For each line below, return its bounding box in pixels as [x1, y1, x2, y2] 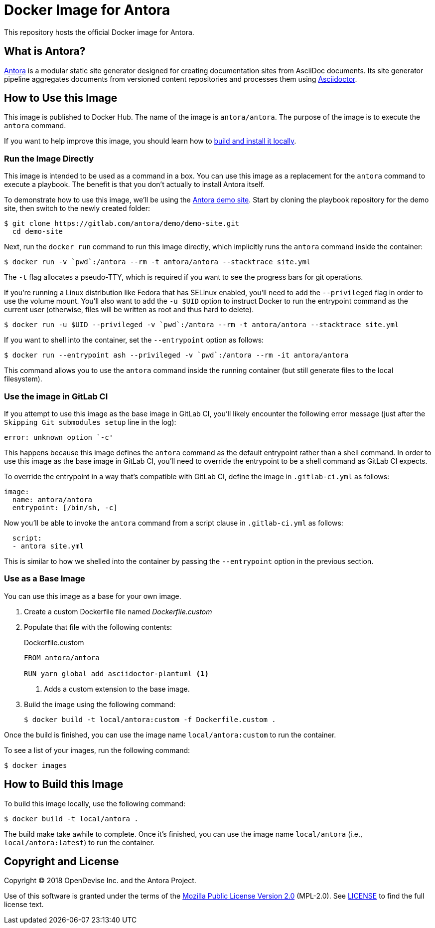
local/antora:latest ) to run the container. [4, 838, 155, 847]
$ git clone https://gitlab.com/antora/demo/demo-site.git [4, 219, 240, 228]
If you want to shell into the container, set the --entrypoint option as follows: [4, 336, 264, 345]
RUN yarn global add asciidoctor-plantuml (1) [24, 669, 209, 678]
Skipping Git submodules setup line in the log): [4, 417, 176, 426]
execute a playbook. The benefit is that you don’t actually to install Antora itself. [4, 180, 265, 189]
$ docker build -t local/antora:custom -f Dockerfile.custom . [24, 715, 276, 724]
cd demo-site [12, 227, 63, 236]
